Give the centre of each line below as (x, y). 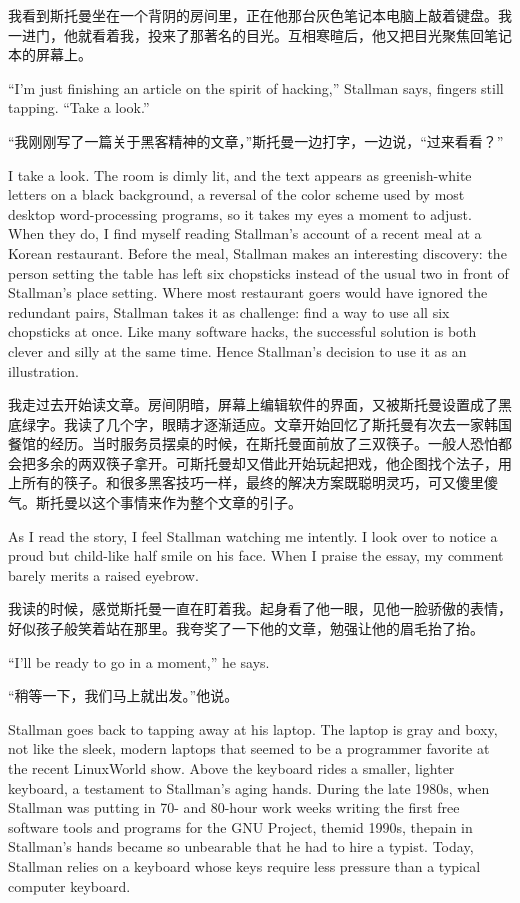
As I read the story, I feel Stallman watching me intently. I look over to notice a (253, 535)
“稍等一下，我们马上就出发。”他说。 (123, 695)
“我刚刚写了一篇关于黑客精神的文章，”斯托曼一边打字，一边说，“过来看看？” (256, 140)
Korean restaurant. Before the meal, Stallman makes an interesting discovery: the (257, 252)
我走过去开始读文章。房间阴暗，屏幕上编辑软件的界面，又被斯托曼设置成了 (253, 404)
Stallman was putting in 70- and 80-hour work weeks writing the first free (234, 807)
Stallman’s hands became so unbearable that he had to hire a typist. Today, (241, 846)
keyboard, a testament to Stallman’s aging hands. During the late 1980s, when (249, 787)
